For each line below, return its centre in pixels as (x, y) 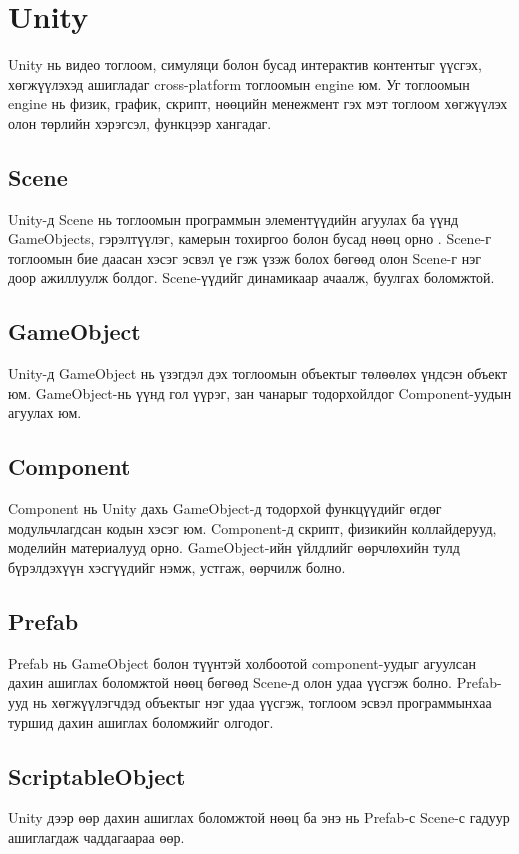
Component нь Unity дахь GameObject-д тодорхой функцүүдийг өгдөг (225, 508)
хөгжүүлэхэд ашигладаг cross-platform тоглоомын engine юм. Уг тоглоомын (239, 83)
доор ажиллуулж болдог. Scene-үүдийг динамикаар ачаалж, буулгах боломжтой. (251, 277)
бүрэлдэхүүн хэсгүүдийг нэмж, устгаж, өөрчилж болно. (177, 567)
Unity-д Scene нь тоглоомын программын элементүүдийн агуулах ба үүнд (233, 218)
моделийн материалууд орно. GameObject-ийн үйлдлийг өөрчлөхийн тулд (234, 547)
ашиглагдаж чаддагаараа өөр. (96, 837)
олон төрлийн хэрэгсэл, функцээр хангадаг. (140, 122)
